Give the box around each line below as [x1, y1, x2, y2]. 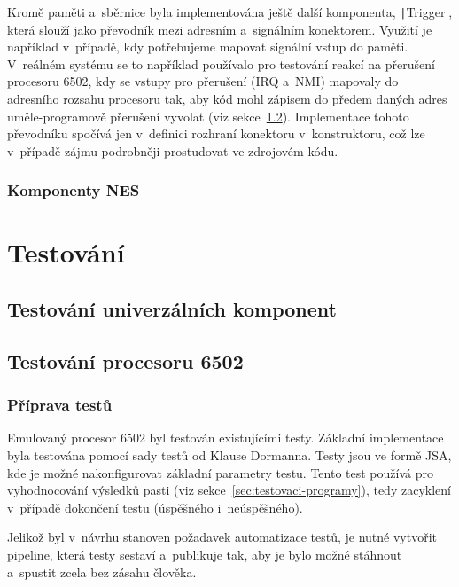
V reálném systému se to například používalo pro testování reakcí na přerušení [7, 54, 435, 73]
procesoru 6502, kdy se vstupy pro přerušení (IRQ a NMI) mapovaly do [7, 72, 399, 90]
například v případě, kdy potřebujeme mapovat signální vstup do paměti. [7, 37, 408, 56]
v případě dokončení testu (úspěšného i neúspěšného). [7, 497, 303, 516]
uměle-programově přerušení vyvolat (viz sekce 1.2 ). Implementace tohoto [7, 106, 409, 125]
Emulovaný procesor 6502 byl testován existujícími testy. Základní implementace [7, 428, 444, 447]
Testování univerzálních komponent [7, 295, 337, 323]
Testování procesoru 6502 [7, 347, 244, 374]
